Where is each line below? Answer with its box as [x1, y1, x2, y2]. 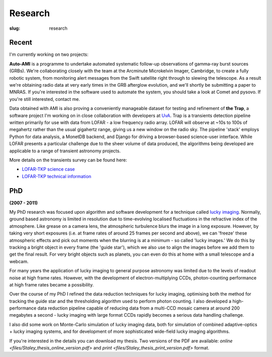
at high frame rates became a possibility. [9, 281, 94, 287]
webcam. [9, 258, 29, 264]
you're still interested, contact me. [9, 96, 80, 102]
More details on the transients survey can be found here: [9, 157, 127, 163]
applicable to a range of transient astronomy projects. [9, 148, 121, 154]
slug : [9, 25, 20, 31]
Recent [9, 38, 32, 47]
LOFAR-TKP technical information [22, 173, 92, 179]
